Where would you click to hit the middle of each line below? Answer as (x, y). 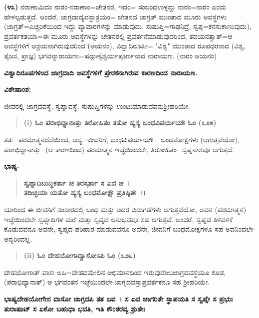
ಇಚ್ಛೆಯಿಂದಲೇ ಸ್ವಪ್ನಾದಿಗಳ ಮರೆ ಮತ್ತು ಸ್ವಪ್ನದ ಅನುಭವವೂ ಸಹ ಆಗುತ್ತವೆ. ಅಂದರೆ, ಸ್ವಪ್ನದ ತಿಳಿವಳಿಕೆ (119, 219)
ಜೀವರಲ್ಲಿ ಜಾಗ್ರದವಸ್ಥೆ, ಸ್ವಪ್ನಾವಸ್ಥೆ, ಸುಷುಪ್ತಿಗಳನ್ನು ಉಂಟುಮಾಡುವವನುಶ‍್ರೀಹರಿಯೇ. (97, 106)
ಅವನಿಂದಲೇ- (240, 229)
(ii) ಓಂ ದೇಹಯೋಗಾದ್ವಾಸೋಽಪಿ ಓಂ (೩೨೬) (80, 255)
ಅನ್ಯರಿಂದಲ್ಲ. (18, 238)
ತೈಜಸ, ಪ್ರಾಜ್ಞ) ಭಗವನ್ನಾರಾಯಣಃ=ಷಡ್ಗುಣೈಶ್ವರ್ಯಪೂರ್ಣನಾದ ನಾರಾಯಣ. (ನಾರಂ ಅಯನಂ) (111, 55)
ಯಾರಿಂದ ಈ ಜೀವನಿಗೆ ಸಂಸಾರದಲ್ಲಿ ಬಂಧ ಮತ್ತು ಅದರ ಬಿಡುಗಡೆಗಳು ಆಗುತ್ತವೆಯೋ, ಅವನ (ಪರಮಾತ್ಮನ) (125, 209)
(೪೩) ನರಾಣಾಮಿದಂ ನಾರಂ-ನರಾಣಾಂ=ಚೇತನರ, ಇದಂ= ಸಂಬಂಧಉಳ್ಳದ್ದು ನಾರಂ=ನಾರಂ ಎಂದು (115, 6)
